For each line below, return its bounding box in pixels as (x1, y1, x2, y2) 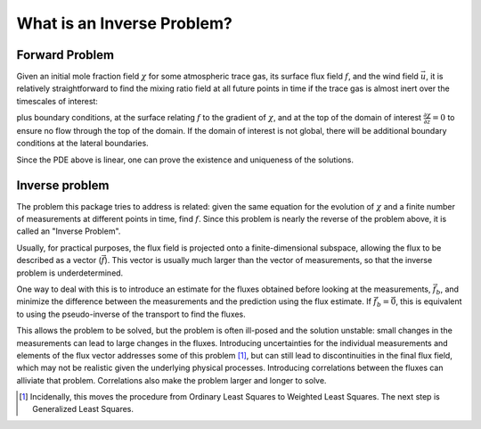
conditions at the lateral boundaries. (16, 138, 149, 149)
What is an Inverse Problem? (16, 13, 233, 33)
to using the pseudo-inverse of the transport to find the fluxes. (16, 309, 247, 319)
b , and (436, 284, 459, 296)
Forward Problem (16, 47, 115, 62)
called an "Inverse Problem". (16, 226, 121, 236)
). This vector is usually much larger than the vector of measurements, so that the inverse (104, 255, 433, 266)
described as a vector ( (16, 255, 102, 266)
